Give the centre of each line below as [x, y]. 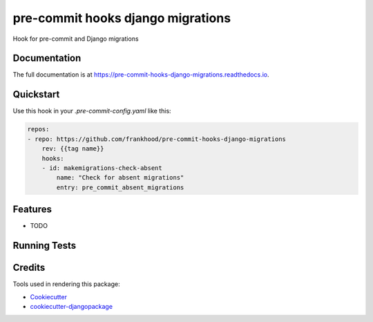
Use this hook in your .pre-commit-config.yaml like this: [92, 111]
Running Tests [44, 246]
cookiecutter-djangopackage [71, 306]
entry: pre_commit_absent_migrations [120, 187]
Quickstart [36, 94]
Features [32, 210]
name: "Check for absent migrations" [120, 178]
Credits [29, 268]
